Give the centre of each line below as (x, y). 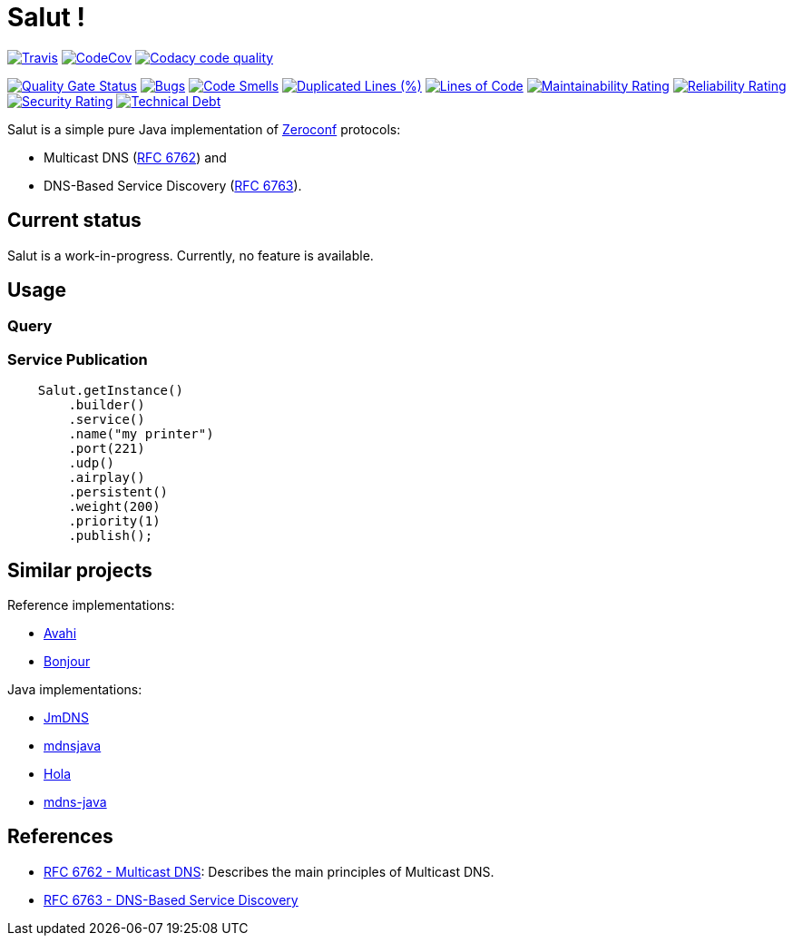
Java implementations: (75, 690)
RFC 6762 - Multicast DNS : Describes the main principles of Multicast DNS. (269, 871)
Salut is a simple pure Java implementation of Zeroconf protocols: (204, 129)
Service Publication (78, 359)
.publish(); (111, 536)
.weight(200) (114, 507)
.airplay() (107, 478)
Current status (74, 221)
